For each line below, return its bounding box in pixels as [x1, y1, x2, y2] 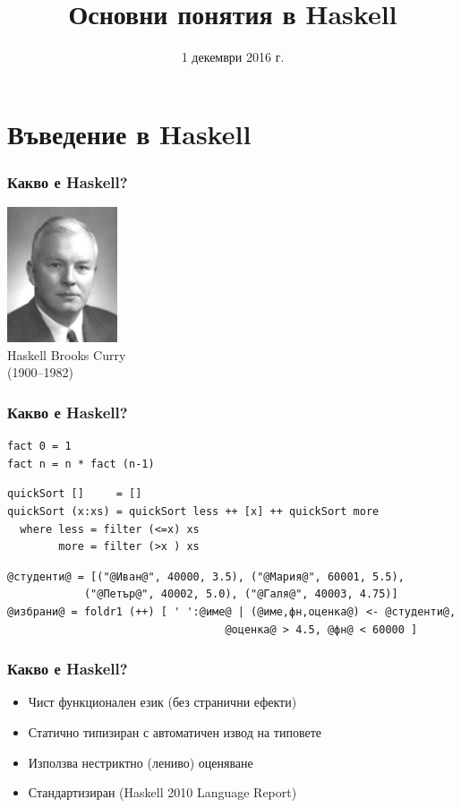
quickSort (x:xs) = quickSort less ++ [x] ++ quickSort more [7, 505, 380, 519]
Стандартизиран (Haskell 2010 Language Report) [28, 783, 297, 802]
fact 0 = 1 [7, 440, 72, 453]
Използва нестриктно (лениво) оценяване [28, 752, 253, 771]
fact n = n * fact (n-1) [7, 457, 155, 470]
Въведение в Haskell [7, 115, 252, 151]
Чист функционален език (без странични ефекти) [28, 692, 297, 711]
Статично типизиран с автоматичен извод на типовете [28, 723, 321, 742]
